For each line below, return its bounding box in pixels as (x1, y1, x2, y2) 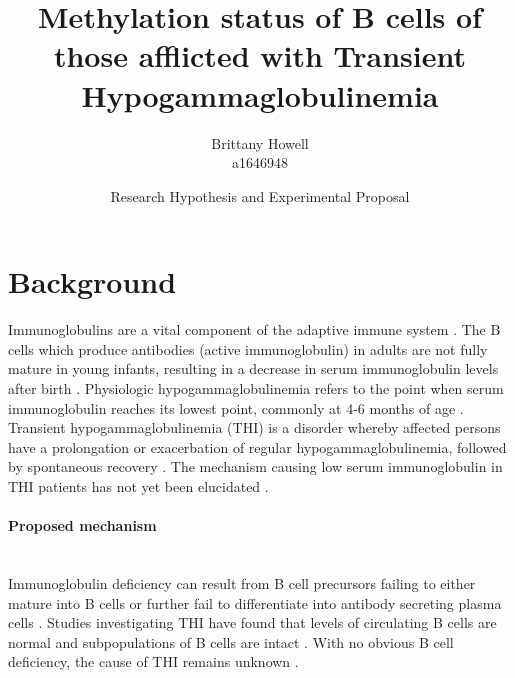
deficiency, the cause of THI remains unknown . (8, 651, 299, 672)
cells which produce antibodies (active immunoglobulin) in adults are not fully (8, 338, 488, 359)
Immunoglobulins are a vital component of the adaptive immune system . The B (8, 319, 501, 340)
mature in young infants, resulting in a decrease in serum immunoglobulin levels (8, 358, 499, 379)
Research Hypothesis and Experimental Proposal (110, 185, 410, 206)
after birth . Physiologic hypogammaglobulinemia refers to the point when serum (8, 378, 504, 398)
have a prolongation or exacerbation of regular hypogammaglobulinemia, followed (8, 436, 507, 457)
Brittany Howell (211, 132, 309, 153)
